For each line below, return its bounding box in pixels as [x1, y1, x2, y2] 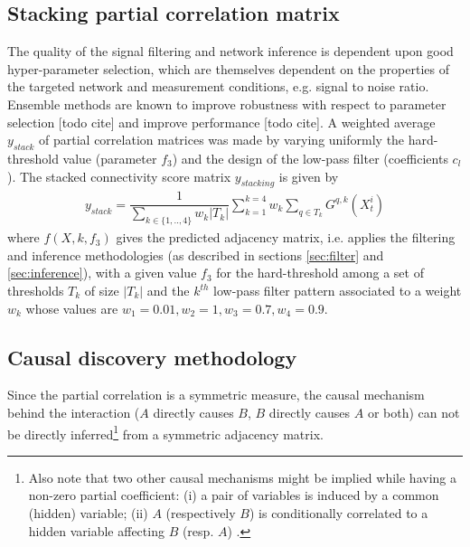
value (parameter [62, 148, 157, 167]
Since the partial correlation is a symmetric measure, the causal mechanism [7, 385, 425, 404]
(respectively [165, 504, 236, 523]
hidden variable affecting [28, 521, 164, 540]
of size [84, 281, 119, 300]
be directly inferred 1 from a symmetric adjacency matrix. [7, 421, 324, 443]
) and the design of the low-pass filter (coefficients [172, 148, 448, 167]
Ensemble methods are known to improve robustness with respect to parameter [7, 94, 446, 113]
